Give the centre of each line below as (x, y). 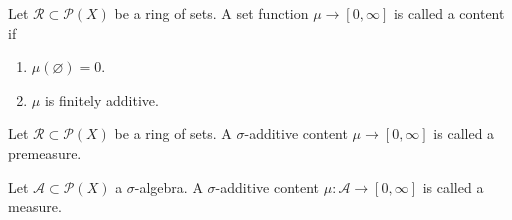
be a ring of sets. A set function (211, 13)
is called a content (449, 13)
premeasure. (45, 152)
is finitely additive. (101, 99)
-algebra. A (168, 186)
